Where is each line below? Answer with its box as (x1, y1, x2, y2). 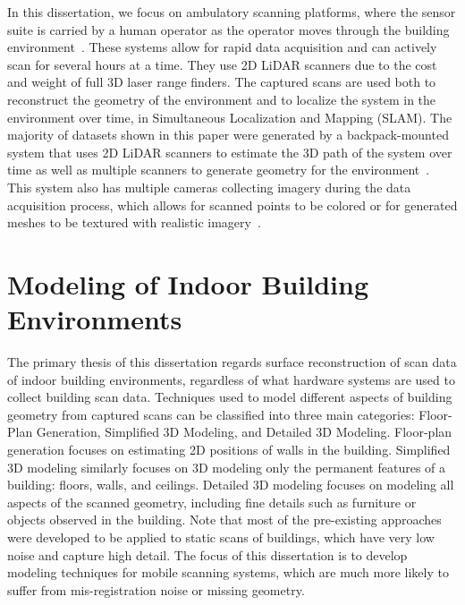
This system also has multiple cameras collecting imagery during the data (7, 177, 411, 196)
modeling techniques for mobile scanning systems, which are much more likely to (7, 563, 449, 582)
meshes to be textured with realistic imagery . (7, 213, 261, 232)
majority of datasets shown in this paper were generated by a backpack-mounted (7, 125, 449, 144)
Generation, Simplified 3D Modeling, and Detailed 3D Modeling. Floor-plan (36, 422, 452, 441)
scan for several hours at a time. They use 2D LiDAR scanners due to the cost (7, 55, 437, 73)
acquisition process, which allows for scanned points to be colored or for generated (7, 195, 458, 214)
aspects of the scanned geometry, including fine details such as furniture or (7, 492, 417, 511)
